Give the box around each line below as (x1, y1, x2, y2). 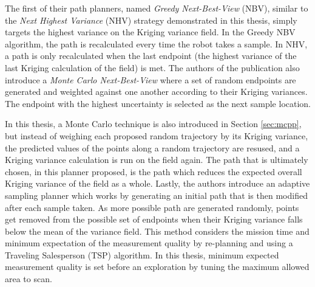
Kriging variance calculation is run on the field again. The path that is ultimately (5, 153, 308, 166)
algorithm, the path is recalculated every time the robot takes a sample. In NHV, (5, 37, 308, 50)
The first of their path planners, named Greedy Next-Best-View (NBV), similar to (5, 2, 308, 14)
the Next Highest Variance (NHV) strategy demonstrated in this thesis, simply (5, 13, 297, 26)
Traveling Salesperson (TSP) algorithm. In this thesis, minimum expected (5, 248, 279, 261)
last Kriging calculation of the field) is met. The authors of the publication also (5, 61, 300, 74)
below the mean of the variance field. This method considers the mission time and (5, 224, 310, 237)
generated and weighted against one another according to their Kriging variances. (5, 85, 308, 98)
